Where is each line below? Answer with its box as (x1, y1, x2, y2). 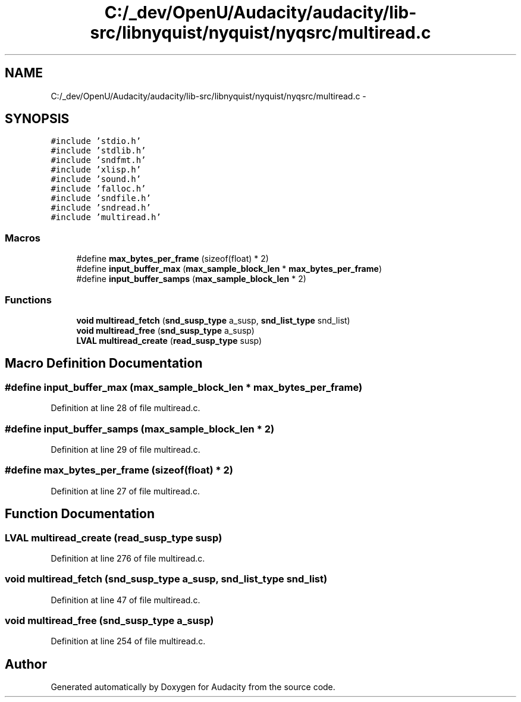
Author (5, 656, 47, 672)
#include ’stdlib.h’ (51, 146, 146, 156)
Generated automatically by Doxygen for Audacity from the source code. (51, 682, 335, 692)
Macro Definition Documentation (5, 356, 203, 371)
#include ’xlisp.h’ (51, 165, 142, 175)
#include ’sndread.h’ (51, 203, 151, 213)
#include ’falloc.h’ (51, 184, 146, 194)
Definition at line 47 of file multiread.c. (51, 594, 200, 605)
